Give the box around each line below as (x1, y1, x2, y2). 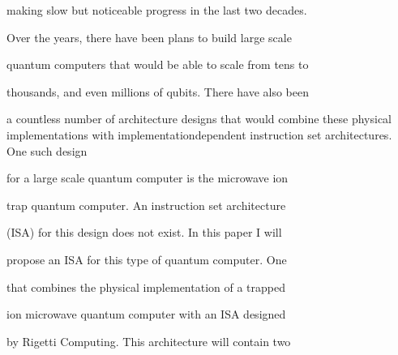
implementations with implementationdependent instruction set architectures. (6, 126, 392, 143)
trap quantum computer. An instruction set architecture (6, 196, 286, 213)
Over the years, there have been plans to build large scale (6, 28, 292, 45)
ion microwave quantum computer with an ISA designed (6, 306, 286, 323)
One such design (6, 142, 88, 159)
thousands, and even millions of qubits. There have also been (6, 83, 309, 100)
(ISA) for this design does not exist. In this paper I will (6, 224, 282, 241)
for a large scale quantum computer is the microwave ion (6, 169, 289, 186)
